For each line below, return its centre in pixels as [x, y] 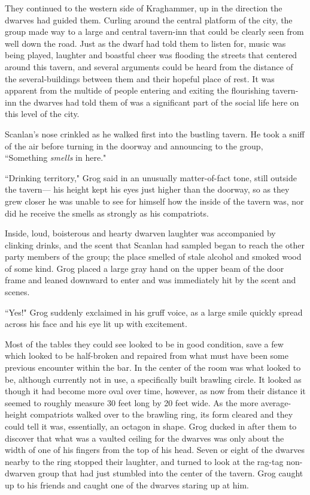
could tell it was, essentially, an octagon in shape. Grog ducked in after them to [151, 426]
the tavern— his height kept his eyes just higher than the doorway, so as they [147, 189]
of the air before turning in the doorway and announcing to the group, [134, 145]
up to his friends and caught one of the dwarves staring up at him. [127, 484]
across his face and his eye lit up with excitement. [96, 324]
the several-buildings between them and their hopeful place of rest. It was [140, 78]
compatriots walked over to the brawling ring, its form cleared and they [162, 414]
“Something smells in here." [56, 157]
